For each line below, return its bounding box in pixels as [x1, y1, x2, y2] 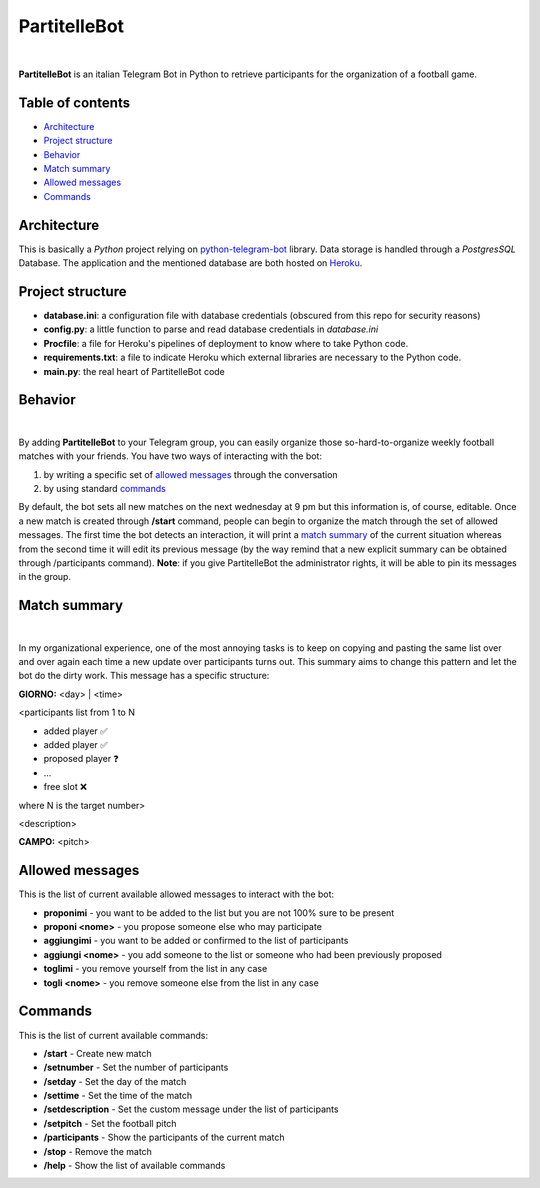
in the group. [18, 571, 72, 583]
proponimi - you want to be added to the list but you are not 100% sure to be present [43, 906, 395, 919]
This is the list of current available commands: [18, 1029, 209, 1041]
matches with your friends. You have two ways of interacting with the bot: [18, 450, 322, 462]
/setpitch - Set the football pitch [43, 1117, 177, 1129]
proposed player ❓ [43, 753, 119, 765]
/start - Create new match [43, 1047, 152, 1059]
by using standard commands [43, 483, 167, 495]
